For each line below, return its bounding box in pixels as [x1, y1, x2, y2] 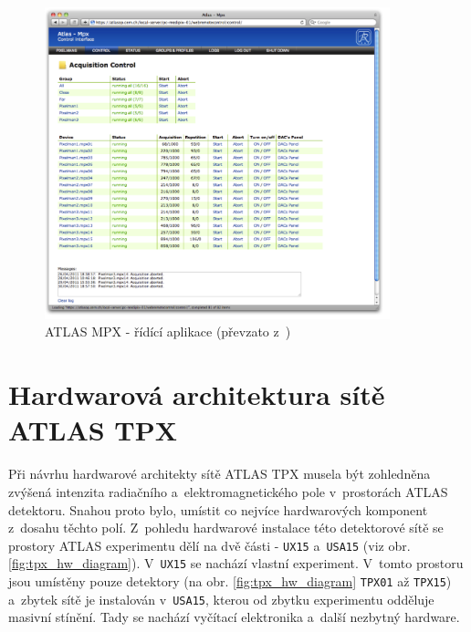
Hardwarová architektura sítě [8, 376, 385, 413]
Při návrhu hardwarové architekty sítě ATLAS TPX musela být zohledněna [8, 464, 431, 483]
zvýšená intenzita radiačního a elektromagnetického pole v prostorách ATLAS [8, 482, 448, 501]
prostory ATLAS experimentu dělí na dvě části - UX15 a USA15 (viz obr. [8, 535, 411, 554]
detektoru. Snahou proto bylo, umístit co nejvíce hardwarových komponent [8, 500, 428, 519]
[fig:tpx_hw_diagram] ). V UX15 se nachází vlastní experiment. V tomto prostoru [8, 554, 464, 573]
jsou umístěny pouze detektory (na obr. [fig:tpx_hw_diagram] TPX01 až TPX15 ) [8, 572, 452, 591]
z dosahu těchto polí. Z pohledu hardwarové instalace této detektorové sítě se [8, 518, 444, 537]
